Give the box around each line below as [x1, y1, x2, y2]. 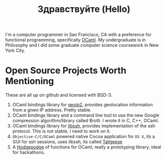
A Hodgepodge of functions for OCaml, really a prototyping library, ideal [12, 144, 161, 150]
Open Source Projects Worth [5, 65, 126, 76]
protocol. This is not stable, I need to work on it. [12, 128, 111, 134]
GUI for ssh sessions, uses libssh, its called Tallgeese [12, 139, 122, 145]
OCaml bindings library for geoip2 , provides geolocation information [12, 102, 153, 108]
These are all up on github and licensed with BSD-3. [5, 92, 112, 98]
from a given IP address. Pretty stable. [12, 107, 91, 113]
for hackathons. [12, 150, 45, 156]
